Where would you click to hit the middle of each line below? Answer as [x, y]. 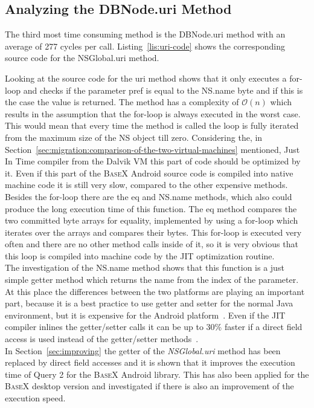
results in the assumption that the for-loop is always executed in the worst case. [153, 113]
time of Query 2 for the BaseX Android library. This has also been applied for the [157, 374]
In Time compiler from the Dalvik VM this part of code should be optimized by [153, 161]
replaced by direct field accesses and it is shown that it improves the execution [150, 362]
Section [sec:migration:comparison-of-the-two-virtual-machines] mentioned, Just [152, 149]
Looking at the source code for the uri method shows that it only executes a [146, 78]
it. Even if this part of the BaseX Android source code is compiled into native [149, 173]
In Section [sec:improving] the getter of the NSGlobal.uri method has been [143, 350]
